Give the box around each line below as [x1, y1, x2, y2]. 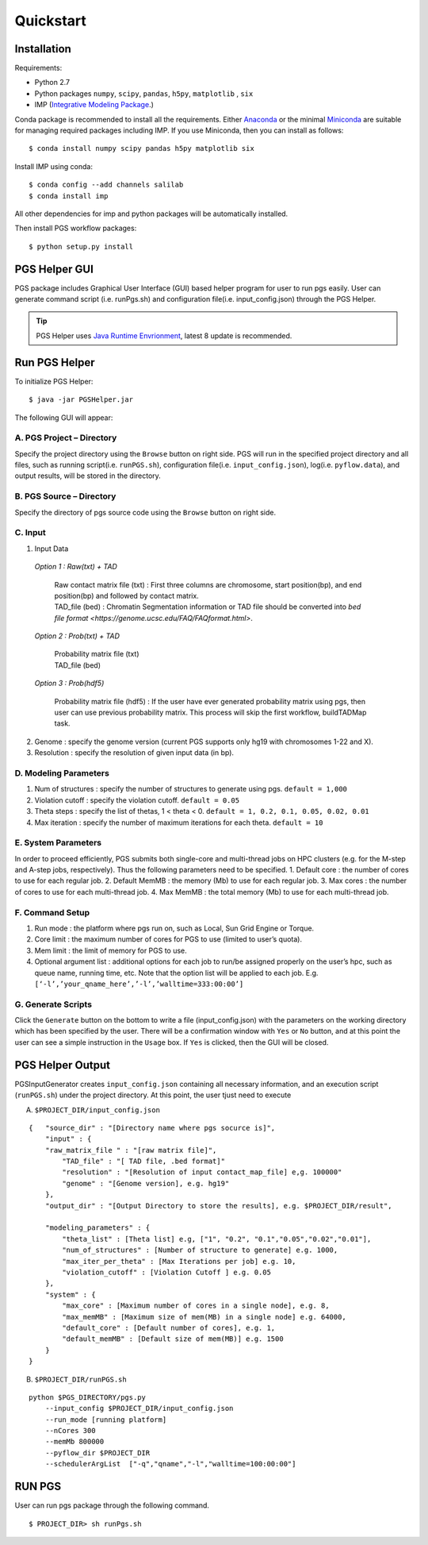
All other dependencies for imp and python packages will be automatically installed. [14, 209, 289, 218]
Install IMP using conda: [14, 161, 93, 171]
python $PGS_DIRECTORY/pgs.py [29, 1393, 147, 1401]
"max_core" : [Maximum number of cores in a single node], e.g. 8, [62, 1301, 330, 1310]
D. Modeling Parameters [14, 767, 110, 778]
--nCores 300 [44, 1426, 96, 1435]
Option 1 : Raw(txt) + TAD [34, 562, 118, 572]
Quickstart [14, 12, 87, 29]
